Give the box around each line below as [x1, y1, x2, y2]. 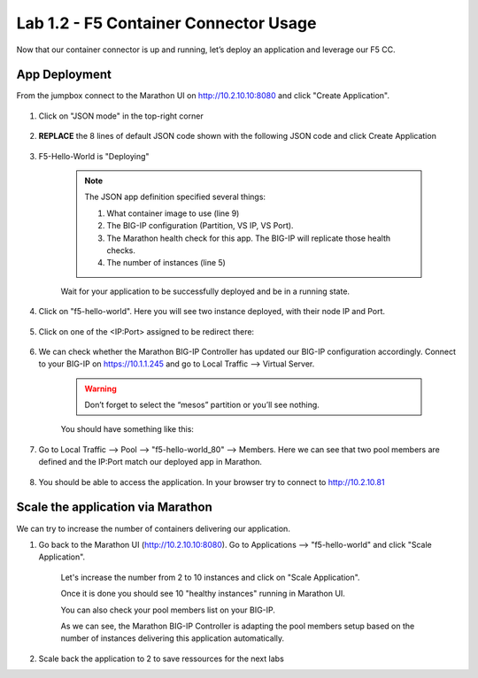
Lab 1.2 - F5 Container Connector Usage [16, 13, 317, 33]
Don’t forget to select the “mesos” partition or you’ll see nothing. [84, 399, 320, 411]
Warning [84, 383, 117, 394]
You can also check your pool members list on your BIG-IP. [60, 605, 276, 615]
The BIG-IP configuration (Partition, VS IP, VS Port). [106, 220, 294, 231]
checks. [106, 244, 136, 256]
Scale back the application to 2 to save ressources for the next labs [38, 653, 285, 664]
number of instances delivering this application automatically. [60, 633, 285, 643]
